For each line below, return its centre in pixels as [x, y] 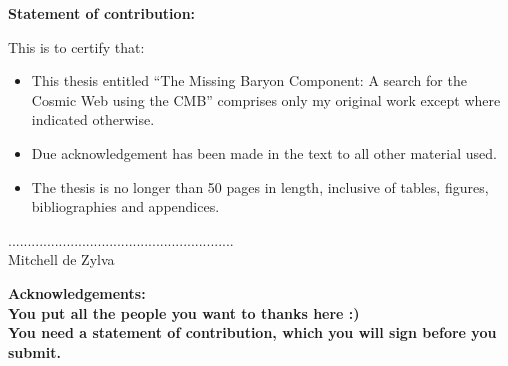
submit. [34, 351]
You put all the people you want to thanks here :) [184, 312]
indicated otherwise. [93, 119]
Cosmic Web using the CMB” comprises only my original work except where [266, 99]
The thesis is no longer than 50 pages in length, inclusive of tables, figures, [260, 186]
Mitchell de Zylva [61, 259]
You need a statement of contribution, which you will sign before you [252, 332]
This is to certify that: [76, 46]
